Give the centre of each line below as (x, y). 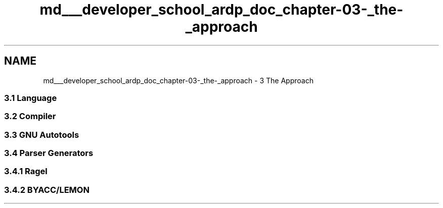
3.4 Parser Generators (49, 153)
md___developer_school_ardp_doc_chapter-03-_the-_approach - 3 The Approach (178, 80)
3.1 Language (31, 98)
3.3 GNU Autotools (42, 135)
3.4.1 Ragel (26, 171)
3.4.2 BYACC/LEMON (47, 190)
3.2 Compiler (30, 116)
